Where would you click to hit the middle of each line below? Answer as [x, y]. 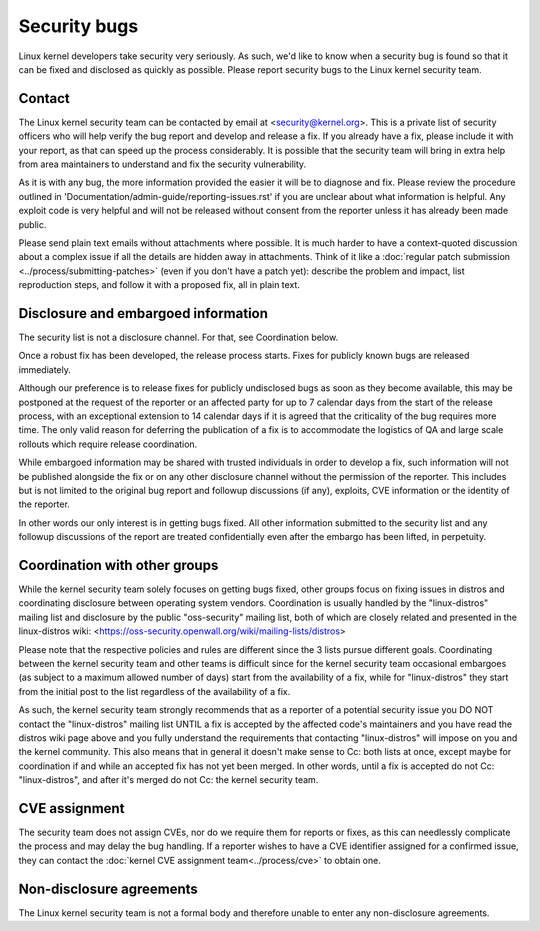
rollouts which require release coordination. [108, 444]
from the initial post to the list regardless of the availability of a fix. [154, 691]
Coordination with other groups [118, 565]
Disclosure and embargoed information [143, 313]
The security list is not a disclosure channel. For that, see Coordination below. [178, 337]
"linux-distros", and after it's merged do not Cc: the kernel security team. [168, 780]
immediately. [45, 369]
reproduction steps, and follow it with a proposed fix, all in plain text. [159, 285]
